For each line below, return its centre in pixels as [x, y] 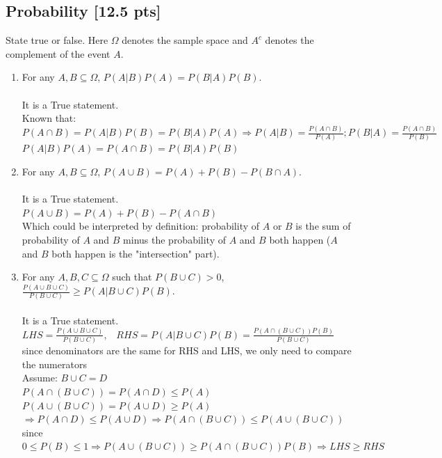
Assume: [40, 378]
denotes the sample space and [185, 40]
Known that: [49, 118]
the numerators [54, 364]
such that [132, 277]
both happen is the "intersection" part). [136, 253]
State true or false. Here [57, 40]
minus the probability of [175, 239]
